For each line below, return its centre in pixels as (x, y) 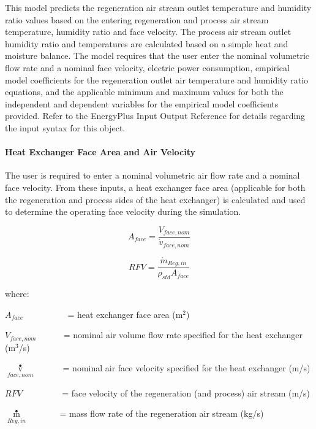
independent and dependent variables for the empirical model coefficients (142, 103)
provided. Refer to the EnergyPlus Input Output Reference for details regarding (155, 116)
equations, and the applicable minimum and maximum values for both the (144, 92)
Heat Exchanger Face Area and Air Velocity (100, 152)
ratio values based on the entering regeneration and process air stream (137, 19)
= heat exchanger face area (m (125, 314)
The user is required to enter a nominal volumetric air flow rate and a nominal (152, 175)
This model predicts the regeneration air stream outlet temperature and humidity (158, 7)
